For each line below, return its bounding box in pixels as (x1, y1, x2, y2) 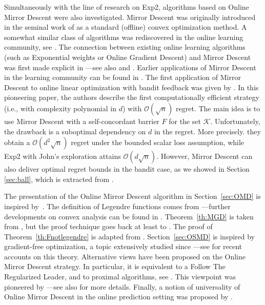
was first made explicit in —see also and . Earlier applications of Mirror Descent (4, 62, 256, 72)
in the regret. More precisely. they (154, 126, 261, 136)
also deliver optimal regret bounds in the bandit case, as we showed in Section (4, 164, 250, 174)
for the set (169, 115, 201, 126)
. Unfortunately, (210, 115, 260, 126)
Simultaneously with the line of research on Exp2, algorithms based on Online (4, 2, 249, 12)
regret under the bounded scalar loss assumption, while (71, 137, 244, 148)
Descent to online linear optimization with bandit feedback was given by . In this (4, 82, 259, 92)
